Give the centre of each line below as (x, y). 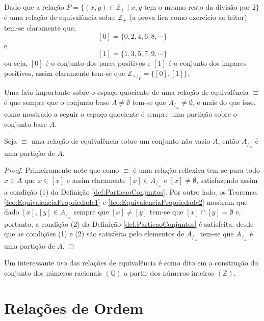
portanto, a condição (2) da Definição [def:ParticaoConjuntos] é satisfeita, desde (129, 223)
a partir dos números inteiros (169, 273)
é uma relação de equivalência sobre (60, 17)
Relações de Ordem (74, 307)
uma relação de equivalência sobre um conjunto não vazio (121, 141)
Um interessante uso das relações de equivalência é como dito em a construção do (131, 263)
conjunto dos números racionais (53, 273)
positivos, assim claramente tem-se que (65, 73)
